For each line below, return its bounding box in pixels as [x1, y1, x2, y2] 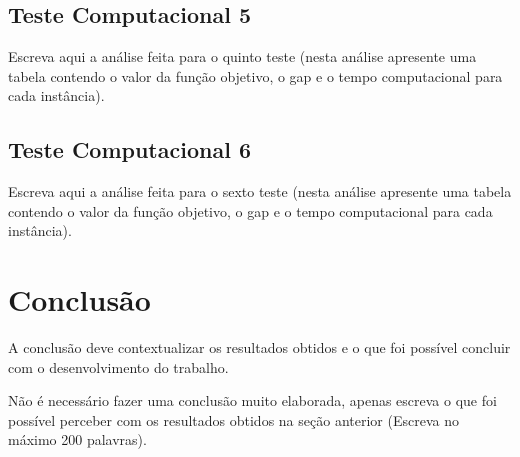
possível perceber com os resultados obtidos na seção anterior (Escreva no [8, 409, 459, 430]
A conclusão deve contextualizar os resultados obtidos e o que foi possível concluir [8, 337, 511, 358]
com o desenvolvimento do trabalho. [8, 356, 229, 377]
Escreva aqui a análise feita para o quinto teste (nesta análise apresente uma [8, 46, 477, 67]
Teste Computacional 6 [8, 134, 251, 165]
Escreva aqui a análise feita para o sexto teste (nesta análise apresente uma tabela [8, 181, 512, 202]
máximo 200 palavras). [8, 429, 147, 450]
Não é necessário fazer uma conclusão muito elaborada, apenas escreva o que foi [8, 390, 497, 411]
